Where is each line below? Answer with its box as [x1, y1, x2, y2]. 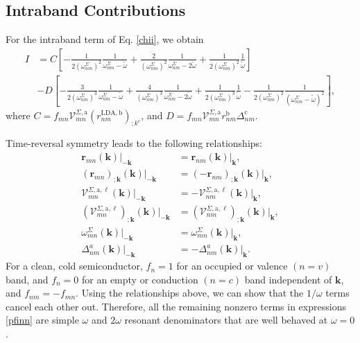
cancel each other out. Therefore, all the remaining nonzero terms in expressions [6, 299, 346, 313]
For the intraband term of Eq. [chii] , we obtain [6, 32, 204, 46]
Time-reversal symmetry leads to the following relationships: [6, 136, 262, 150]
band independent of [244, 272, 332, 286]
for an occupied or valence [176, 258, 288, 273]
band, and [6, 272, 49, 286]
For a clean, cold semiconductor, [6, 258, 143, 273]
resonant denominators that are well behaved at [124, 313, 328, 327]
